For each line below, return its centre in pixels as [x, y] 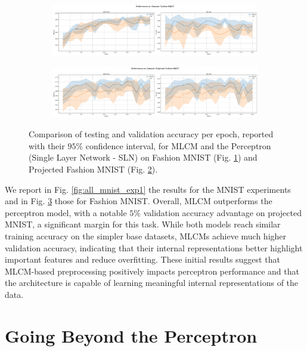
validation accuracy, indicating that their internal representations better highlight [154, 247]
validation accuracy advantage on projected [222, 212]
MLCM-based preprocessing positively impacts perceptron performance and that [152, 271]
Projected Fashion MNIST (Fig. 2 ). [93, 169]
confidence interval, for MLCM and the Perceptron [178, 145]
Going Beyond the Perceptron [131, 335]
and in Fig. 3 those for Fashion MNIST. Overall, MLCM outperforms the [139, 201]
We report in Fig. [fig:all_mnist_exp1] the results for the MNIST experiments [148, 189]
